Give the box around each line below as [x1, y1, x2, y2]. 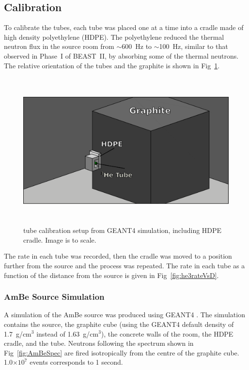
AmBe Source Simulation [4, 291, 105, 303]
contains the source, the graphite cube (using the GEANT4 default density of [4, 319, 234, 329]
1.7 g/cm [4, 328, 31, 339]
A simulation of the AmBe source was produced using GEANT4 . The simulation [4, 309, 245, 320]
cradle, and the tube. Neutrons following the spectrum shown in [4, 338, 194, 348]
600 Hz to [122, 41, 152, 51]
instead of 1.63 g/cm [36, 328, 99, 339]
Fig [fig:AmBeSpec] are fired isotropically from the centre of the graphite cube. [4, 347, 239, 357]
